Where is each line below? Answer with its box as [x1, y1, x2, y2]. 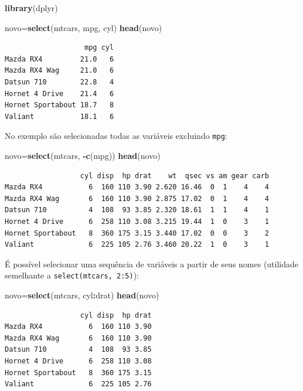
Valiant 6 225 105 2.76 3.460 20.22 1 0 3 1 [5, 240, 270, 249]
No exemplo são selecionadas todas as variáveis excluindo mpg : [5, 130, 227, 142]
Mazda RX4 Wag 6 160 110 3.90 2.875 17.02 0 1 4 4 [5, 194, 270, 203]
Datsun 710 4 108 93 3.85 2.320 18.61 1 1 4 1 [5, 206, 270, 215]
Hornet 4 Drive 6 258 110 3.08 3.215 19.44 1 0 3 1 [5, 217, 270, 226]
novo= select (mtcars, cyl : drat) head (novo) [5, 289, 159, 301]
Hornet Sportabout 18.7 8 [5, 101, 114, 110]
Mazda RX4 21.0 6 [5, 55, 114, 63]
